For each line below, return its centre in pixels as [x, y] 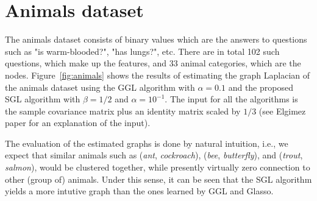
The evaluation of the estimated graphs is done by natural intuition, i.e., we [147, 143]
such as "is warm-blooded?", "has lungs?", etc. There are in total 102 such [142, 51]
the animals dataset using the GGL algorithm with [100, 87]
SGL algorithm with [43, 99]
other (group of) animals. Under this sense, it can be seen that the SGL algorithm [158, 179]
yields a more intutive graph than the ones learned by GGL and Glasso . [139, 191]
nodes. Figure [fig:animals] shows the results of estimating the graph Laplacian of [158, 75]
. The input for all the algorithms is [231, 99]
